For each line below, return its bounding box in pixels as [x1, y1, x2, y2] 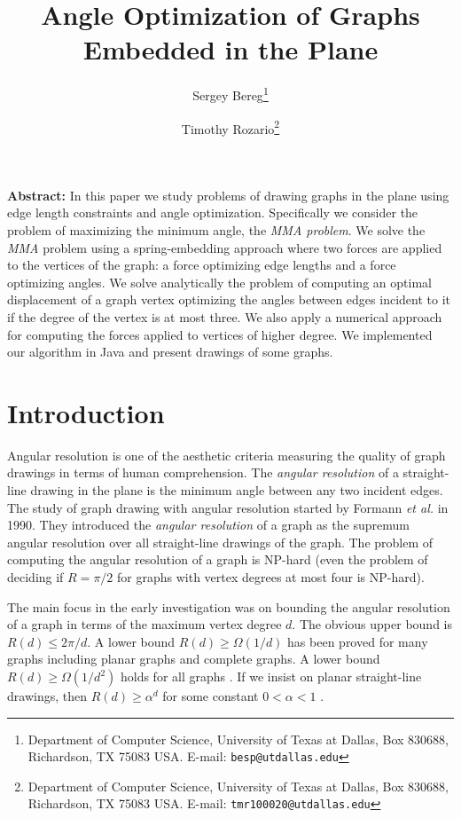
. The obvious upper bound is [292, 615, 452, 633]
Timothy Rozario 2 [181, 116, 280, 138]
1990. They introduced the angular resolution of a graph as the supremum [7, 515, 410, 534]
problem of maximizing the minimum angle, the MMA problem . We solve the [7, 221, 426, 239]
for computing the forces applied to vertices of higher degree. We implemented [7, 325, 433, 343]
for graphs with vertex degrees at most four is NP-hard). [117, 568, 425, 586]
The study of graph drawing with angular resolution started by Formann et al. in [7, 498, 449, 516]
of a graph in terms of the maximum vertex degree [7, 615, 282, 633]
